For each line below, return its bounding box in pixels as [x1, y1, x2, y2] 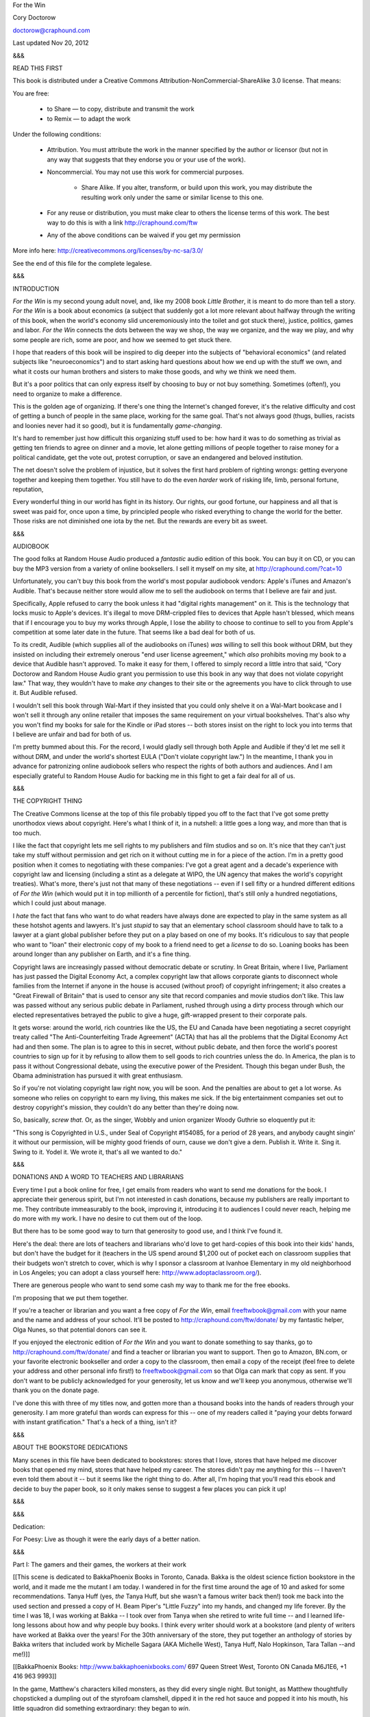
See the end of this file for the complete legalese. [12, 259, 152, 267]
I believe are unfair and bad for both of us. [12, 730, 132, 738]
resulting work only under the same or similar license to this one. [81, 193, 264, 201]
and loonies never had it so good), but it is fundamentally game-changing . [12, 421, 223, 429]
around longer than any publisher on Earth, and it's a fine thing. [12, 950, 191, 958]
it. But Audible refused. [12, 689, 78, 697]
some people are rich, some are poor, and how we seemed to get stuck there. [12, 335, 232, 343]
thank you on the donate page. [12, 1386, 99, 1394]
